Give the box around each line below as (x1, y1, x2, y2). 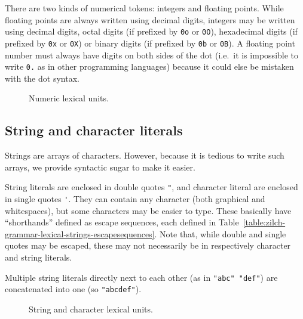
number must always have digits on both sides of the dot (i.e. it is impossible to (5, 48, 299, 61)
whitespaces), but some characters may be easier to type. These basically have (5, 204, 292, 216)
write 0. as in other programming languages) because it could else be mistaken (5, 60, 294, 73)
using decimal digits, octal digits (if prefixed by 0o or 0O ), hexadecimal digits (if (5, 25, 298, 38)
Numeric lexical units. (29, 92, 109, 104)
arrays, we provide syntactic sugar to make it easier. (5, 160, 195, 173)
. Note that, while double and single (154, 227, 286, 240)
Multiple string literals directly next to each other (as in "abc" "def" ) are (5, 271, 278, 283)
